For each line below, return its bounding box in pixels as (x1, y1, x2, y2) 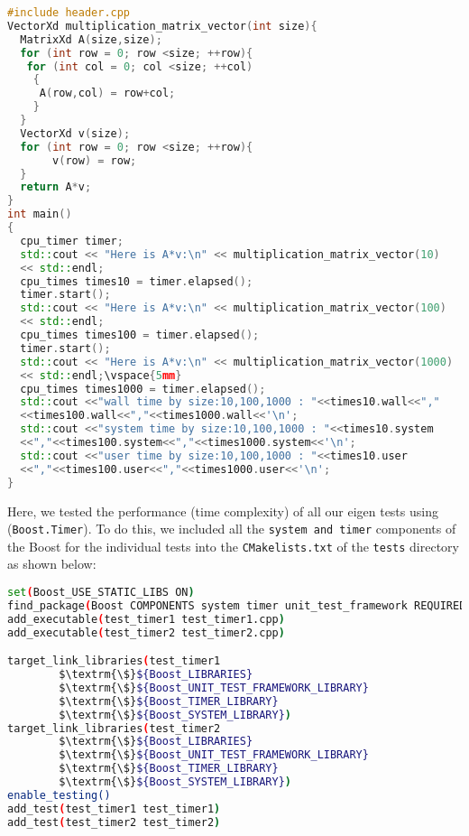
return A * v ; (20, 181, 92, 194)
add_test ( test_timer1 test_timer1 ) (7, 802, 221, 815)
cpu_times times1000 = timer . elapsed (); (20, 382, 266, 395)
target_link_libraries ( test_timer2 (7, 721, 221, 735)
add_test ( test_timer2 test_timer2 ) (7, 815, 221, 829)
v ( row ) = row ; (52, 153, 137, 167)
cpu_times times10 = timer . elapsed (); (20, 274, 253, 288)
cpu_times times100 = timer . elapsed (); (20, 329, 260, 341)
